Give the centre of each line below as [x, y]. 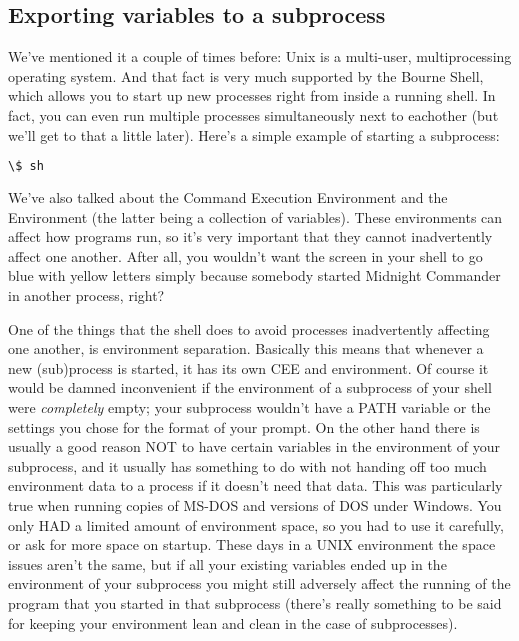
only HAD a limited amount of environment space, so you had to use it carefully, [256, 524]
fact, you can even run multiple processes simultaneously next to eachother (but [253, 114]
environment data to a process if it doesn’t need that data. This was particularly [255, 485]
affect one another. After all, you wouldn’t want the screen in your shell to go [245, 255]
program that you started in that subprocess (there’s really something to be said [255, 602]
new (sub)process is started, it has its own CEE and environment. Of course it [248, 367]
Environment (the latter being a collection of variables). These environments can [255, 216]
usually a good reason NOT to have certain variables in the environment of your [254, 446]
